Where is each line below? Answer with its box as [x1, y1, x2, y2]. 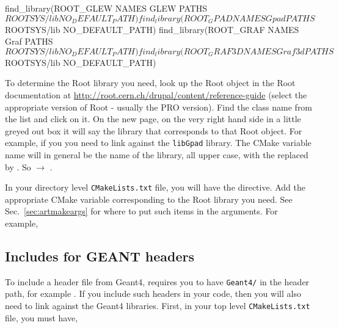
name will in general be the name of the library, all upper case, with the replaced [5, 148, 308, 161]
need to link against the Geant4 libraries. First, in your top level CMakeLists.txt [5, 299, 310, 312]
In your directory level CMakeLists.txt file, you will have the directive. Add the [5, 181, 306, 194]
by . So [5, 160, 31, 173]
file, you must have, [5, 311, 78, 324]
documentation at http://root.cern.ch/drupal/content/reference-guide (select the [5, 88, 307, 101]
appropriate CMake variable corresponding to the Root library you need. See [5, 192, 293, 205]
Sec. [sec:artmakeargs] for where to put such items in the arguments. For [5, 205, 278, 217]
